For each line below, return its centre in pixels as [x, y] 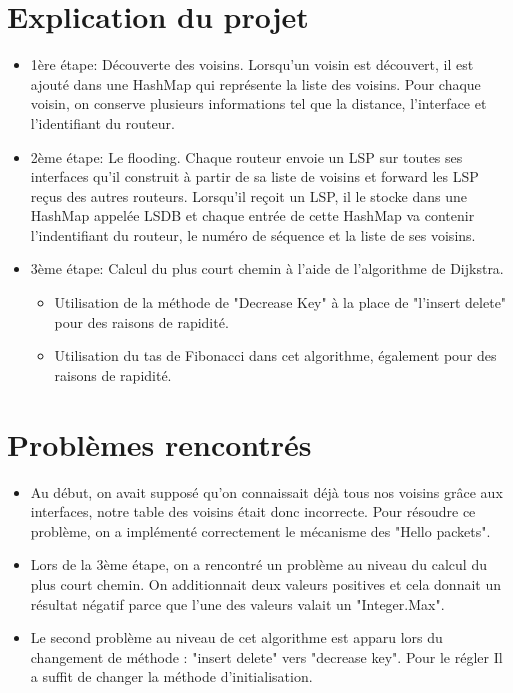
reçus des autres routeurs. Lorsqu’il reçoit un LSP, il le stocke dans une [248, 195]
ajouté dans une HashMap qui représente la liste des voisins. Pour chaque [255, 83]
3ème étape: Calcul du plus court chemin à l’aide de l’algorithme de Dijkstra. [267, 268]
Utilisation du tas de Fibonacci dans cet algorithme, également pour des [275, 355]
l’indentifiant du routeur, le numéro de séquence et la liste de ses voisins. [253, 234]
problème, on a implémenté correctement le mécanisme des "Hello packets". [260, 530]
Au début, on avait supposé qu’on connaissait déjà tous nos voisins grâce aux [266, 491]
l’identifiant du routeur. [102, 122]
